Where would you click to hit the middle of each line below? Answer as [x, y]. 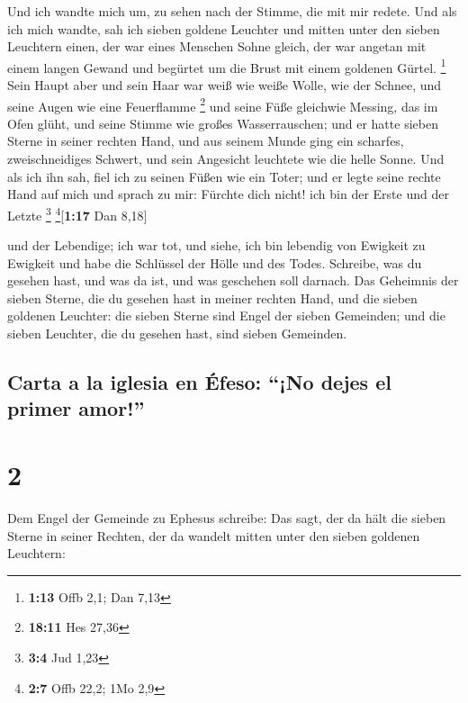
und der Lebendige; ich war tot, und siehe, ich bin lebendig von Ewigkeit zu [216, 245]
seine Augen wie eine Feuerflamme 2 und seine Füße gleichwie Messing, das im [223, 104]
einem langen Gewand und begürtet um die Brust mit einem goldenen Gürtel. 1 [227, 66]
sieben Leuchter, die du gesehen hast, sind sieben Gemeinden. [177, 333]
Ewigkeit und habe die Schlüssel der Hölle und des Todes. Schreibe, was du [215, 262]
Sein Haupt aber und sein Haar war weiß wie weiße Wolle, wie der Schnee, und [225, 85]
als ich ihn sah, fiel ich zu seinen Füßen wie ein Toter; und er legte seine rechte [224, 176]
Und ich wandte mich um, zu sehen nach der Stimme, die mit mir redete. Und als [232, 11]
